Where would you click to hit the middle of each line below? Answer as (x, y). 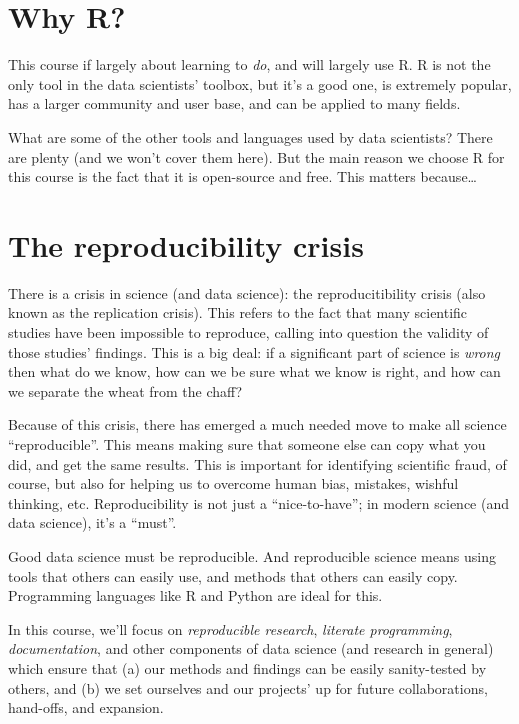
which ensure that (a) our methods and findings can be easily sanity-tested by (247, 667)
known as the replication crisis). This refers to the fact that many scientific (238, 312)
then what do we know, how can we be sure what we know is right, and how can (254, 371)
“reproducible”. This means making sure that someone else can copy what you (247, 443)
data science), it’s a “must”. (92, 522)
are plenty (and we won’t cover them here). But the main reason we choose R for (256, 156)
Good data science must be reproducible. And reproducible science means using (252, 555)
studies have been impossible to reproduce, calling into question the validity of (248, 332)
